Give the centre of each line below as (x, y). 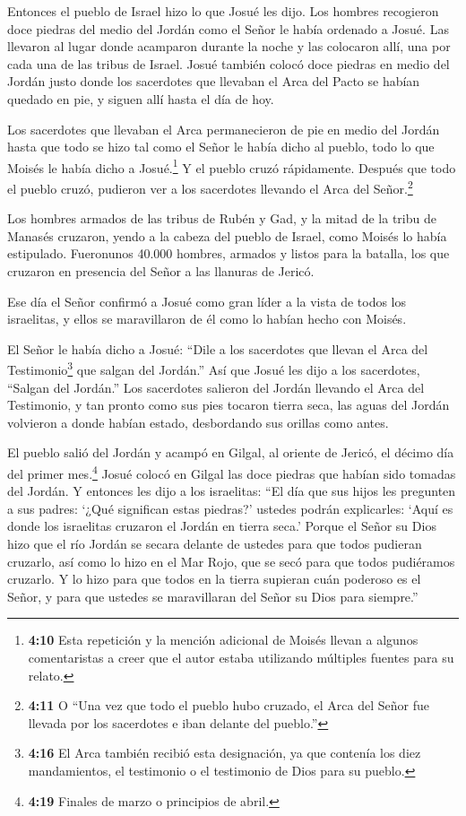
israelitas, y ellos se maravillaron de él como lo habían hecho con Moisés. (207, 319)
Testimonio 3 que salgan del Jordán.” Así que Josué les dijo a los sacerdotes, (214, 369)
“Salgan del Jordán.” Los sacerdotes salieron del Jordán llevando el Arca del (216, 387)
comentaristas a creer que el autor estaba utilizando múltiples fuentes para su (241, 658)
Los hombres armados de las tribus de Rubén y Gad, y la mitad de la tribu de (222, 218)
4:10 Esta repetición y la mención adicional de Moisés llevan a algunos (223, 640)
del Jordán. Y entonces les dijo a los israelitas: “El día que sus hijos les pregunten (232, 491)
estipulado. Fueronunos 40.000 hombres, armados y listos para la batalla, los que (229, 253)
